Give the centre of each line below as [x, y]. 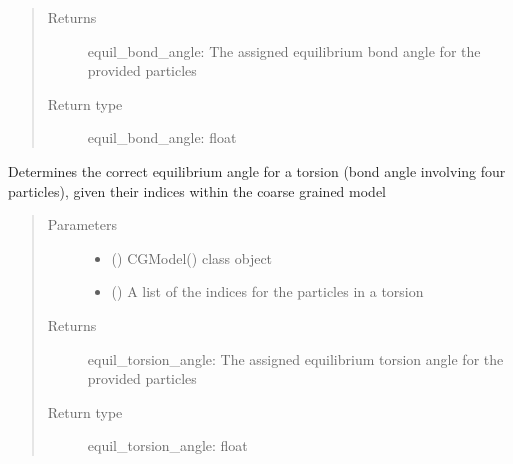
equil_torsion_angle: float [167, 445]
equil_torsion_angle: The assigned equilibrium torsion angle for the [295, 358]
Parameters [82, 224]
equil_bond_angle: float [162, 137]
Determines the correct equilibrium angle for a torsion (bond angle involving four [257, 170]
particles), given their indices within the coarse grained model [197, 190]
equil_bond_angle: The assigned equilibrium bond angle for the [284, 50]
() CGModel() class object [192, 257]
